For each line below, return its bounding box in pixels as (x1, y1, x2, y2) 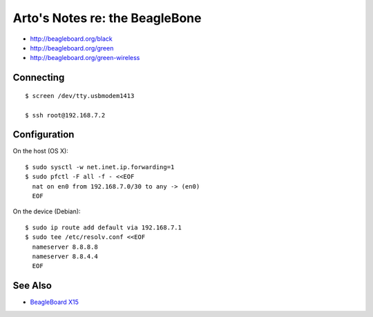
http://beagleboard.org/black (30, 35, 113, 43)
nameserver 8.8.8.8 (32, 242, 98, 251)
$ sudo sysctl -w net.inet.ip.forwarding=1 (25, 163, 175, 171)
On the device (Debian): (12, 207, 81, 215)
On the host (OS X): (12, 147, 68, 155)
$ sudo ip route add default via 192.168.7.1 (25, 223, 182, 231)
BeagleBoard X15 (30, 298, 79, 307)
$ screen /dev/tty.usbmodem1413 (25, 92, 135, 99)
